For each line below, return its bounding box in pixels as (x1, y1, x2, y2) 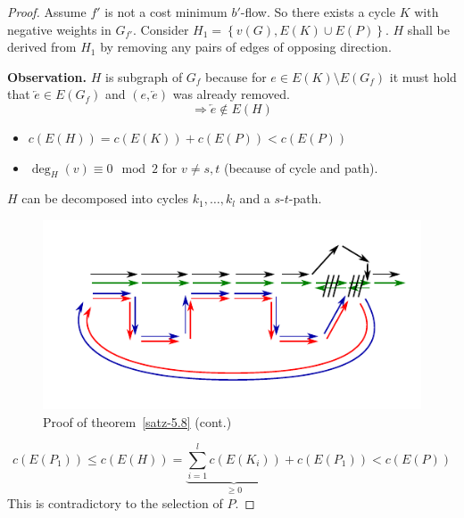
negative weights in (7, 20, 112, 38)
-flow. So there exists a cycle (240, 3, 395, 21)
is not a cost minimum (104, 3, 228, 21)
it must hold (389, 67, 457, 86)
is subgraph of (105, 67, 183, 86)
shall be (407, 20, 450, 38)
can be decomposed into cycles (21, 189, 189, 208)
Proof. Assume (7, 3, 87, 21)
